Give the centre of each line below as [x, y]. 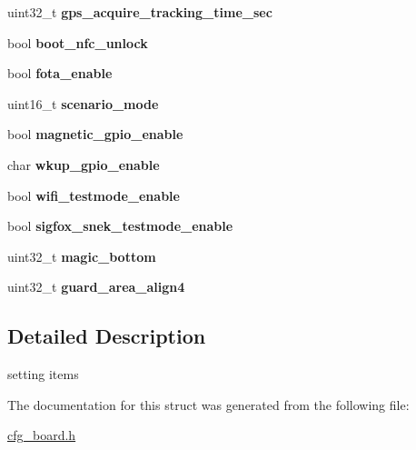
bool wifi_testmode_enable [94, 195]
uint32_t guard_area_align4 [96, 287]
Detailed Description [107, 336]
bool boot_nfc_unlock [78, 42]
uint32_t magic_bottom [82, 256]
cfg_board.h [42, 435]
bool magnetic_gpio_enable [95, 134]
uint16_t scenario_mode [83, 103]
